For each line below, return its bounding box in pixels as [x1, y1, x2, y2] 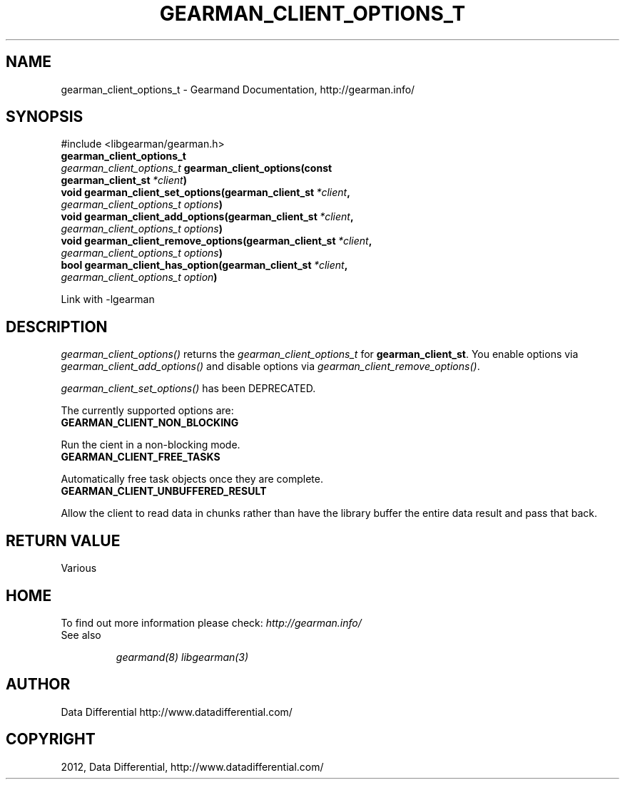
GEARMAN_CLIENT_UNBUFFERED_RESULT [61, 485, 267, 498]
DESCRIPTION [6, 317, 108, 336]
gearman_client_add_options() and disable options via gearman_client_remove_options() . [61, 360, 480, 373]
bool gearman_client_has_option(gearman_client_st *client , [61, 259, 348, 272]
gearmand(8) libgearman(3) [116, 650, 249, 663]
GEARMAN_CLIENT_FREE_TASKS [61, 451, 220, 463]
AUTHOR [6, 675, 71, 694]
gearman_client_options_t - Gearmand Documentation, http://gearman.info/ [61, 83, 415, 96]
